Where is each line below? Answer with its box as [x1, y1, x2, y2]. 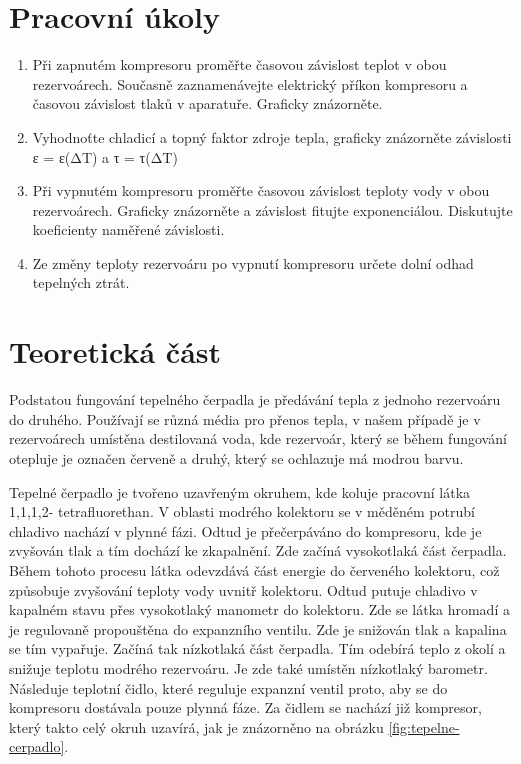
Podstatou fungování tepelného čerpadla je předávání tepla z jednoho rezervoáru [9, 389, 501, 410]
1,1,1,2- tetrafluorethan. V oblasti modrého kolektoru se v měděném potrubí [9, 501, 475, 522]
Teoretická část [9, 331, 222, 372]
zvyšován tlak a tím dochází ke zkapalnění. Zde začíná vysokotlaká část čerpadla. [9, 540, 507, 561]
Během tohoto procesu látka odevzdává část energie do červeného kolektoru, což [9, 559, 500, 580]
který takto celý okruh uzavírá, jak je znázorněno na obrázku [9, 716, 384, 737]
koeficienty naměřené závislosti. [32, 219, 225, 240]
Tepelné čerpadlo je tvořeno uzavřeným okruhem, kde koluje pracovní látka [9, 481, 471, 502]
